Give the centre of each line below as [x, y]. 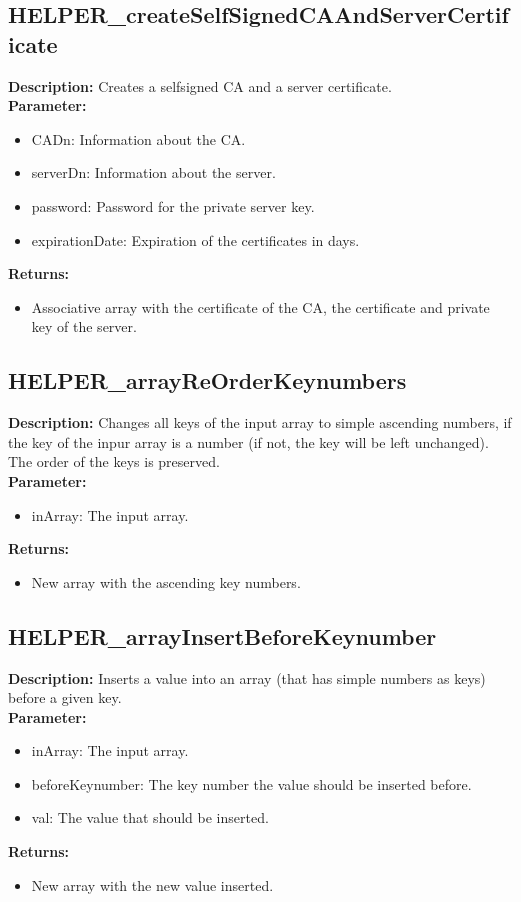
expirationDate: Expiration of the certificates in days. [195, 239]
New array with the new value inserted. [152, 884]
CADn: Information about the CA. [138, 138]
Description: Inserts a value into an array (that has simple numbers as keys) [247, 677]
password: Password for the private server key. [173, 205]
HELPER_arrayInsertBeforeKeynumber [222, 635]
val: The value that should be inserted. [150, 817]
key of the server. [84, 326]
